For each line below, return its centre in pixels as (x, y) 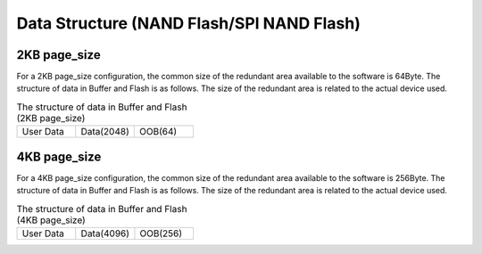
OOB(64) (158, 132)
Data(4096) (105, 234)
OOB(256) (161, 234)
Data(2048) (105, 132)
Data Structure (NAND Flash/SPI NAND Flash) (188, 23)
